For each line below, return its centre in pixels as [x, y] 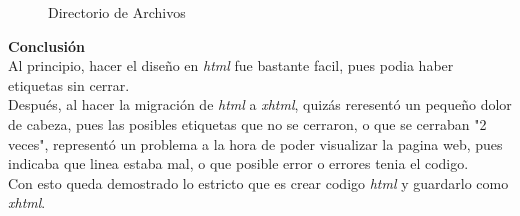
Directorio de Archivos [117, 12]
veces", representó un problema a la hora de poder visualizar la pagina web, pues [255, 143]
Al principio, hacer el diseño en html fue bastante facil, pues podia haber [231, 65]
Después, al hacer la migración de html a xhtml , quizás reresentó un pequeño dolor [260, 104]
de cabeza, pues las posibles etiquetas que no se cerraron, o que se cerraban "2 [247, 123]
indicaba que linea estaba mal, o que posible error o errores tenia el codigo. [238, 163]
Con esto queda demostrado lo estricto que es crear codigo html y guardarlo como [258, 182]
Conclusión [47, 45]
